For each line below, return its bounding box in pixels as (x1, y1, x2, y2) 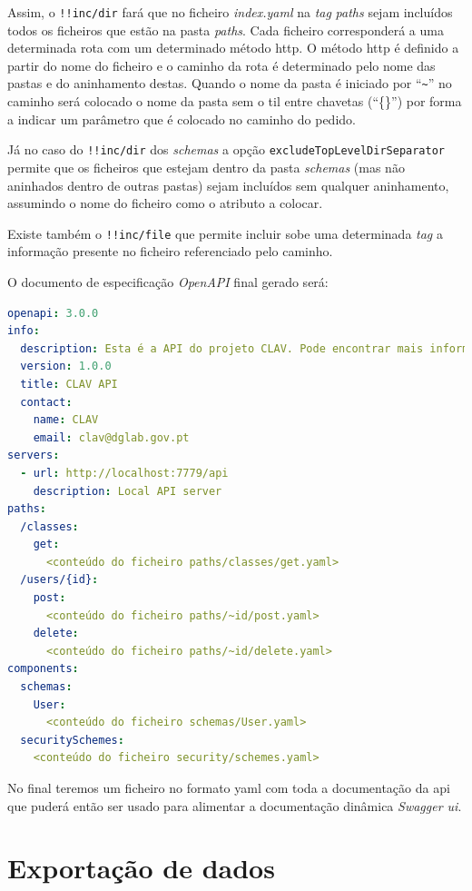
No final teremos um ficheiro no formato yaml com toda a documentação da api (7, 778, 450, 797)
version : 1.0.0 (20, 360, 112, 373)
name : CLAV (33, 413, 99, 427)
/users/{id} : (20, 573, 99, 587)
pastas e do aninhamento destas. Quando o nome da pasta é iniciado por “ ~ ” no (7, 74, 452, 93)
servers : (7, 449, 60, 462)
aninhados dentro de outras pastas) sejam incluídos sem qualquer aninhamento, (7, 175, 449, 194)
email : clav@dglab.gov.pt (33, 431, 190, 444)
